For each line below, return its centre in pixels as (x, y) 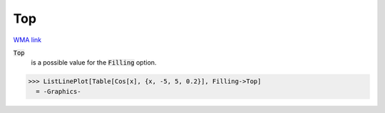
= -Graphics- (58, 91)
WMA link (27, 40)
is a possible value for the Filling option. (94, 63)
